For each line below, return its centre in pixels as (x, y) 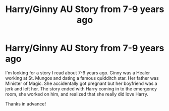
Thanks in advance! (26, 103)
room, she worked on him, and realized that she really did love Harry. (77, 94)
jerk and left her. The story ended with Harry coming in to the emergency (81, 88)
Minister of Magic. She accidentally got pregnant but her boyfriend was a (81, 83)
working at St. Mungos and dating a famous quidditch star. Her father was (82, 78)
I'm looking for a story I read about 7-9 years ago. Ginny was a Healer (78, 73)
